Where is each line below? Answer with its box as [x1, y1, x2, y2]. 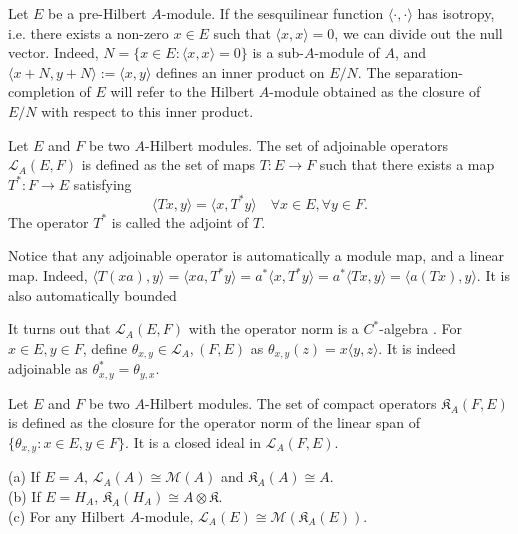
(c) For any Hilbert [8, 505, 125, 526]
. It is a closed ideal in [125, 431, 261, 452]
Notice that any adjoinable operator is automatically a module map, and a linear [8, 245, 505, 266]
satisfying [73, 173, 132, 194]
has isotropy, [417, 3, 495, 23]
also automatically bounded [8, 284, 177, 305]
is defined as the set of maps [81, 154, 255, 175]
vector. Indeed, [8, 42, 99, 63]
